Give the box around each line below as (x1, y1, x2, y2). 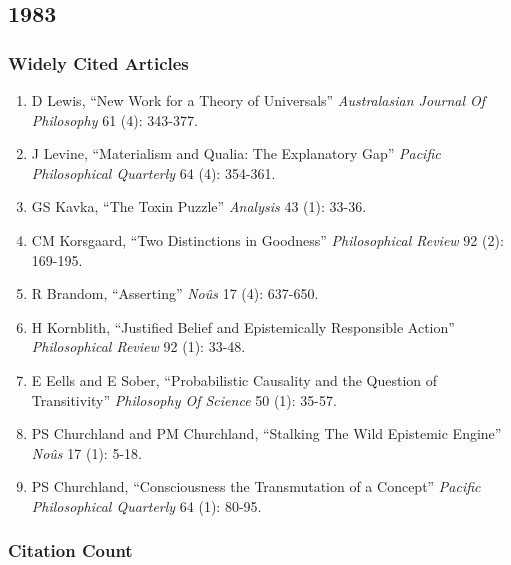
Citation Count (8, 538, 133, 563)
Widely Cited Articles (8, 50, 189, 75)
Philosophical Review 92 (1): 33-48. (31, 336, 246, 357)
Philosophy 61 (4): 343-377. (31, 109, 198, 130)
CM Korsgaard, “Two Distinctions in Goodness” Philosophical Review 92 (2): (31, 229, 504, 250)
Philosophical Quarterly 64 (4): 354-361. (31, 162, 276, 183)
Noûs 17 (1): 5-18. (31, 442, 142, 463)
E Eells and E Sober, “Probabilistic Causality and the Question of (31, 369, 438, 390)
